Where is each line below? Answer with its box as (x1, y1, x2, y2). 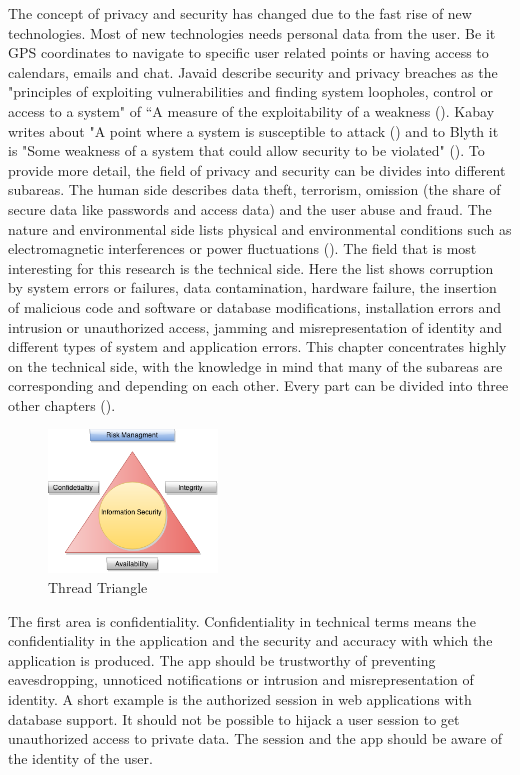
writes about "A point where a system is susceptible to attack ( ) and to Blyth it (8, 120, 499, 141)
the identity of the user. (8, 747, 153, 768)
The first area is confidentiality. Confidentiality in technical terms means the (8, 610, 476, 631)
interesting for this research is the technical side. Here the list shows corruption (8, 257, 494, 278)
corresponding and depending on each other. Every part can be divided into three (8, 375, 509, 396)
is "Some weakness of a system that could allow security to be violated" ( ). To (8, 140, 485, 161)
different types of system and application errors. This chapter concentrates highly (8, 336, 507, 357)
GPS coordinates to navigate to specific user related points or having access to (8, 42, 489, 63)
